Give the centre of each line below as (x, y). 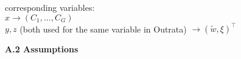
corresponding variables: (50, 7)
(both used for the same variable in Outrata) (103, 29)
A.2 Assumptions (42, 49)
